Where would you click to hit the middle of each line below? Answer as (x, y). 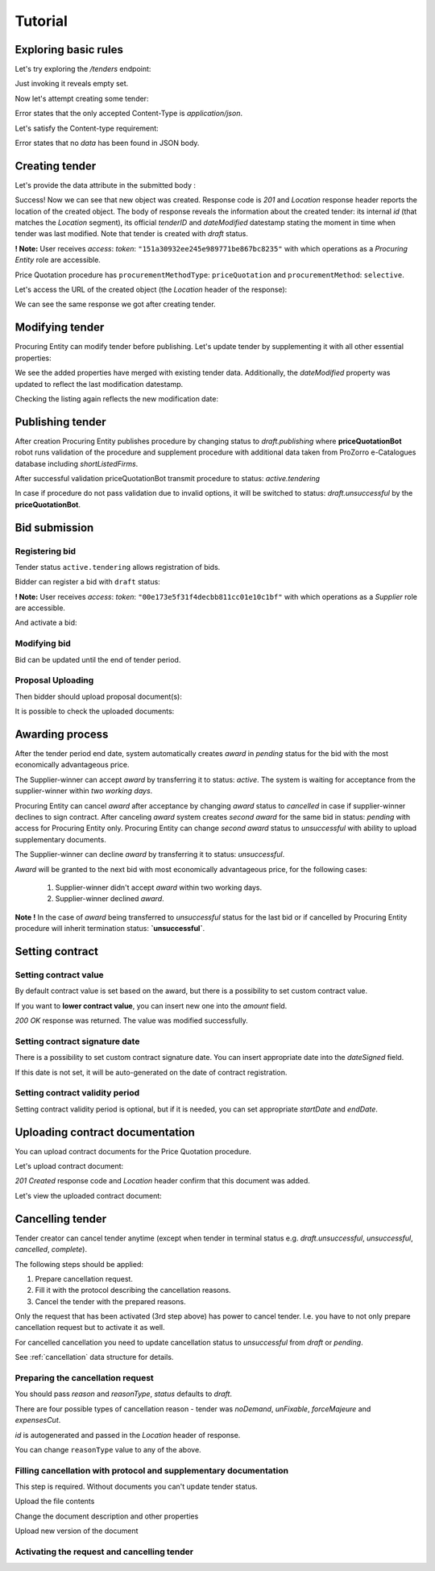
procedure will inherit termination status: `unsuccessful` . (110, 929)
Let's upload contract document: (69, 1166)
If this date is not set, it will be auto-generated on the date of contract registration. (151, 1072)
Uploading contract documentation (105, 1132)
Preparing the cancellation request (85, 1378)
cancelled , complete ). (51, 1249)
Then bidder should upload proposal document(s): (99, 696)
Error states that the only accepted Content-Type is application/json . (129, 114)
